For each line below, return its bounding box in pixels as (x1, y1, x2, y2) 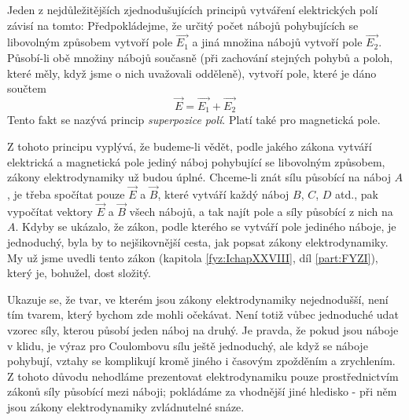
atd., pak (335, 186, 378, 203)
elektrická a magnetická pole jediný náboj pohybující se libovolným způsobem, (7, 153, 385, 170)
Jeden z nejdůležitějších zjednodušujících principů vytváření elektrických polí (7, 2, 378, 17)
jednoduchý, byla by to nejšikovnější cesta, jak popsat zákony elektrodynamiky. (7, 234, 389, 250)
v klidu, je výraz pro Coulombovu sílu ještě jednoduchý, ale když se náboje (7, 337, 368, 353)
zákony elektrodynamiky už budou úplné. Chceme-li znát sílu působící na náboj (7, 169, 391, 185)
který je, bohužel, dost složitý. (7, 265, 151, 281)
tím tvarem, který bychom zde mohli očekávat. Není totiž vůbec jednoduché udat (7, 306, 399, 323)
